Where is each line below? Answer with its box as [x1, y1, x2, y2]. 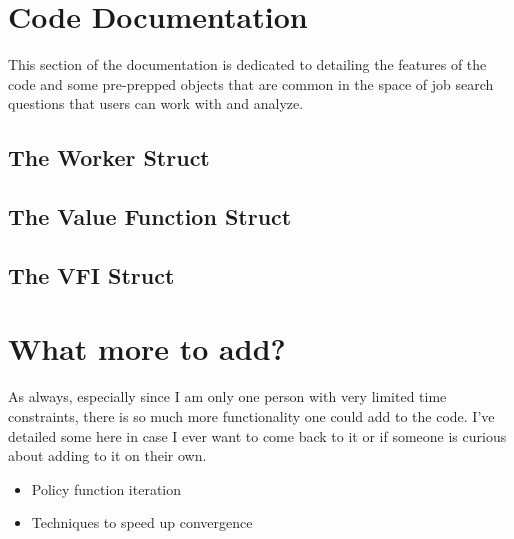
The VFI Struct [8, 259, 175, 290]
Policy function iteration [31, 478, 182, 499]
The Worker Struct [8, 142, 210, 173]
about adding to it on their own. [8, 445, 207, 466]
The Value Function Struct [8, 201, 292, 232]
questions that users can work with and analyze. [8, 93, 304, 114]
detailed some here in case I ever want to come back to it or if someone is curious [8, 425, 507, 446]
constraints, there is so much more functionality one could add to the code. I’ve [8, 405, 495, 426]
